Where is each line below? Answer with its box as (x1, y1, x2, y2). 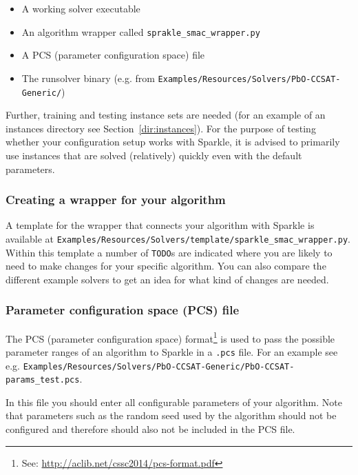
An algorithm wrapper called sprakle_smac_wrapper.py (21, 24, 260, 39)
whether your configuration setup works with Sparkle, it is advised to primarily (6, 134, 340, 149)
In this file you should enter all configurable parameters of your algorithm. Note (6, 394, 342, 409)
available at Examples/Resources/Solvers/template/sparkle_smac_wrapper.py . (6, 231, 350, 245)
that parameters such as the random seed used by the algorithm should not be (6, 408, 337, 423)
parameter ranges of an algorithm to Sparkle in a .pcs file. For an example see (6, 344, 338, 358)
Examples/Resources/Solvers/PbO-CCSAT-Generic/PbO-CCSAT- (23, 361, 295, 372)
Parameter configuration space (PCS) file (6, 301, 240, 319)
